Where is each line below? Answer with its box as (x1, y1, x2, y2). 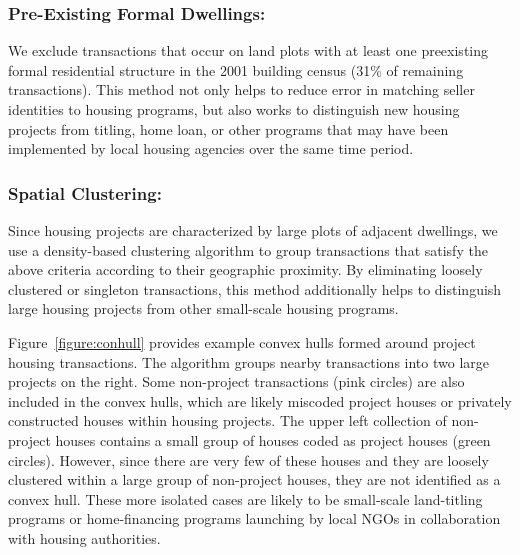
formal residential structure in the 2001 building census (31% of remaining (8, 59, 464, 80)
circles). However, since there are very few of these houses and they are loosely (8, 449, 489, 470)
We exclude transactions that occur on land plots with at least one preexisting (8, 40, 489, 61)
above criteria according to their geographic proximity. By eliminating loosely (8, 259, 483, 280)
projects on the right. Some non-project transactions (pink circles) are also (8, 371, 465, 392)
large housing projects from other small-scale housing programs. (8, 298, 399, 319)
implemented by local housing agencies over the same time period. (8, 138, 414, 159)
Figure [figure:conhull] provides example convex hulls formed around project (8, 331, 476, 352)
